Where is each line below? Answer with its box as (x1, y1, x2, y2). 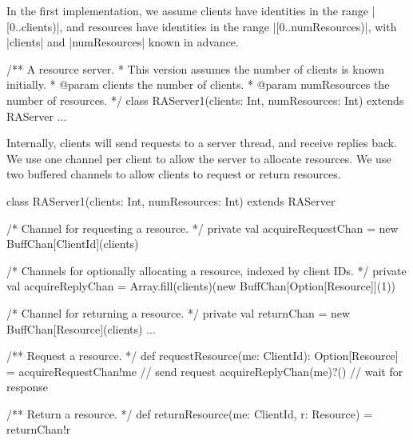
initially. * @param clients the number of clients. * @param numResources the (6, 76, 390, 93)
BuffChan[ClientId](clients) (6, 235, 139, 252)
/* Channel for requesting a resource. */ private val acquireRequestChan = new (6, 219, 399, 236)
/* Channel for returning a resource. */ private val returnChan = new (6, 304, 351, 321)
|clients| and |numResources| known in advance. (6, 34, 239, 50)
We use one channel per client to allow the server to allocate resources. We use (6, 150, 391, 166)
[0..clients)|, (6, 18, 63, 34)
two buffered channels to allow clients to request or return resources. (6, 166, 341, 182)
